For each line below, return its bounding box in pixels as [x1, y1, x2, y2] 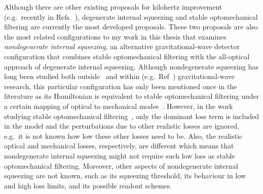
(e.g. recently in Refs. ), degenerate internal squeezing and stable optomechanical [4, 11, 258, 22]
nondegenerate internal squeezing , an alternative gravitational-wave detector [4, 41, 240, 52]
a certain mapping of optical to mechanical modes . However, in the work [4, 100, 233, 111]
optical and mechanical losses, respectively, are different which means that [4, 140, 234, 151]
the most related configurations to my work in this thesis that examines [4, 31, 227, 42]
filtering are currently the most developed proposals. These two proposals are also [4, 21, 258, 32]
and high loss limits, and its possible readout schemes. [4, 180, 172, 190]
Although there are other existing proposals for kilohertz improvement [4, 2, 222, 12]
